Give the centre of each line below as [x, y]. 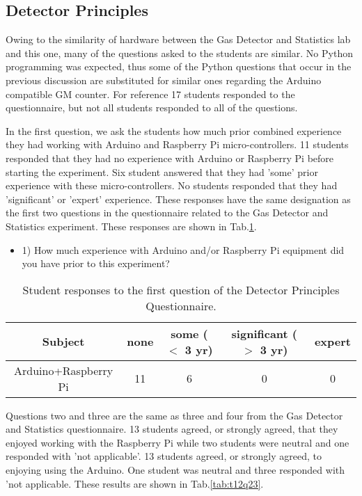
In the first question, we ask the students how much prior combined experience [174, 130]
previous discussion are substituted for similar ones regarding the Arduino [164, 80]
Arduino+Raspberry [63, 370]
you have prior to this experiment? [96, 263]
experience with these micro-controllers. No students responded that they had [172, 185]
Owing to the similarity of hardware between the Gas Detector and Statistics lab [178, 39]
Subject [63, 342]
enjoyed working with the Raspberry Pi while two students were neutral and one [178, 442]
